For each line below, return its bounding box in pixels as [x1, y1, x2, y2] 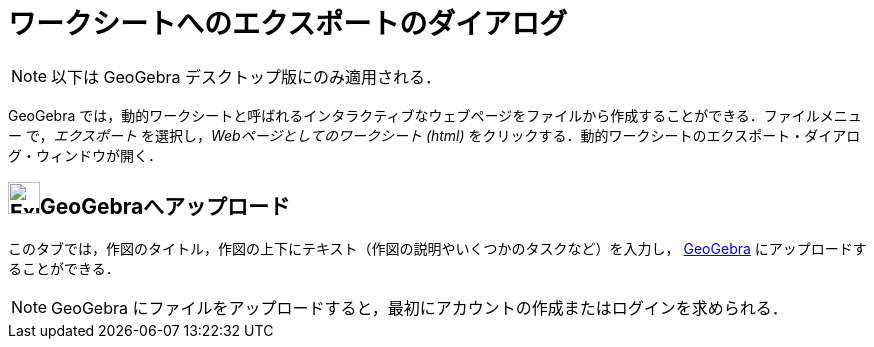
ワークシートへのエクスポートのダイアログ [8, 7, 568, 41]
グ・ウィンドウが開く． [8, 146, 162, 164]
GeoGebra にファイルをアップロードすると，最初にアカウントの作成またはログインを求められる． [51, 297, 788, 318]
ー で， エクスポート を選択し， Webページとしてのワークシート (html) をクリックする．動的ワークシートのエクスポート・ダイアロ [8, 126, 861, 144]
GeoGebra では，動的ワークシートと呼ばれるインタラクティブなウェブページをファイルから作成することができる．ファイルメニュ [8, 106, 862, 124]
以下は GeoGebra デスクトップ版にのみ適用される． [51, 66, 441, 87]
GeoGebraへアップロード [40, 194, 291, 220]
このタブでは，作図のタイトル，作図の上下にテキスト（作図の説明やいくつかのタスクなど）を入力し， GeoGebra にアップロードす [8, 239, 867, 257]
